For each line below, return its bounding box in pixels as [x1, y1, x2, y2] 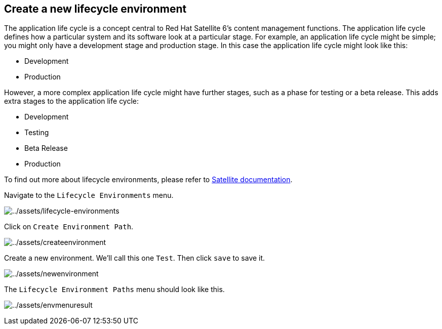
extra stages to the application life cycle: [4, 97, 139, 106]
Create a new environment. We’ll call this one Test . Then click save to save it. [4, 254, 265, 263]
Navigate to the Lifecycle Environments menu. [4, 191, 174, 200]
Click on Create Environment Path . [4, 222, 134, 231]
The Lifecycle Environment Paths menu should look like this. [4, 285, 225, 294]
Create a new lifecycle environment [4, 3, 187, 15]
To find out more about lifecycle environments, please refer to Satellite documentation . [4, 175, 293, 184]
